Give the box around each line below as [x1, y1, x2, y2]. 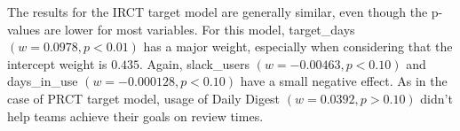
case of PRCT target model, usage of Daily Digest [7, 89, 281, 107]
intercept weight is [7, 54, 107, 73]
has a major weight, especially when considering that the [143, 37, 453, 56]
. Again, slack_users [139, 54, 250, 73]
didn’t [420, 89, 453, 107]
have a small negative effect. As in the [240, 72, 448, 90]
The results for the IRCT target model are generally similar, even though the [7, 3, 428, 20]
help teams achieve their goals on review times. [7, 106, 264, 125]
